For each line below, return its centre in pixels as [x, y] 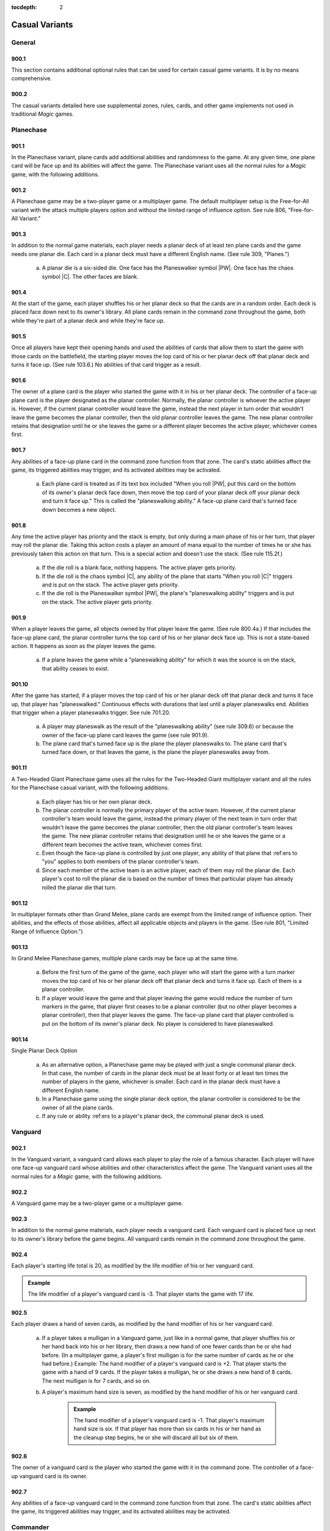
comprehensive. [31, 78]
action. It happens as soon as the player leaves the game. [84, 645]
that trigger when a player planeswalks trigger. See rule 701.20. [91, 712]
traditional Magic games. [42, 114]
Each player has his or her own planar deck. [97, 802]
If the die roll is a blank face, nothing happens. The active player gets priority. [139, 568]
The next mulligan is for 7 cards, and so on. [96, 1380]
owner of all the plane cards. [78, 1107]
